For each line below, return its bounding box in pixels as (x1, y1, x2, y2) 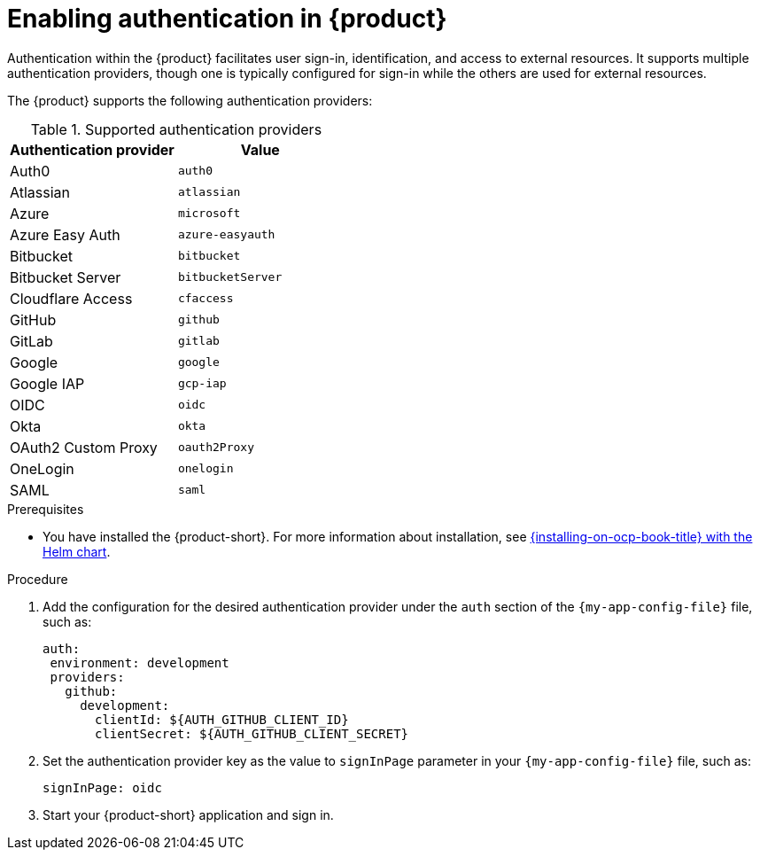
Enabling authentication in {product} (7, 4, 447, 34)
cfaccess (177, 292, 234, 306)
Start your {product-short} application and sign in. (43, 806, 334, 822)
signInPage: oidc (43, 780, 162, 795)
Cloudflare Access (10, 289, 133, 308)
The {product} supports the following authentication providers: (7, 92, 373, 108)
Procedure (7, 571, 68, 587)
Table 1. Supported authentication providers (30, 120, 322, 138)
